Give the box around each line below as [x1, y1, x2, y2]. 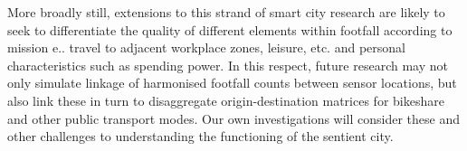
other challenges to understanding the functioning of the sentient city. [7, 127, 394, 146]
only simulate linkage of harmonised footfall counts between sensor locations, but [7, 73, 457, 92]
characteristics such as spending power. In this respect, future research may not [7, 55, 448, 74]
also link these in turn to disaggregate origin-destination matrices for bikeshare [7, 90, 444, 109]
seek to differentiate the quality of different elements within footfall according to [7, 20, 453, 39]
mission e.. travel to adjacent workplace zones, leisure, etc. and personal [7, 38, 405, 57]
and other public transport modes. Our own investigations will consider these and [7, 109, 461, 127]
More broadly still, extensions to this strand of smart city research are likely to [7, 3, 445, 21]
